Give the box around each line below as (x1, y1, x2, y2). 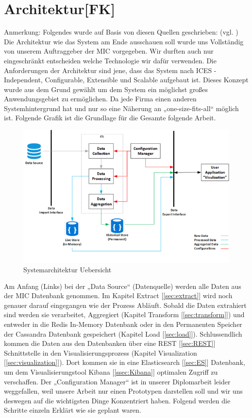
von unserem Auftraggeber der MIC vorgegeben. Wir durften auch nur (4, 46, 214, 56)
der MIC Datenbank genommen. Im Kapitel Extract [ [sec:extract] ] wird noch (4, 290, 233, 301)
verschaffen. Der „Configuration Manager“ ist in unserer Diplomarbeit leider (4, 376, 231, 386)
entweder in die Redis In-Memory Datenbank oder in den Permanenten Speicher (4, 319, 242, 329)
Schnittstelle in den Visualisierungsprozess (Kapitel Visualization (4, 347, 197, 358)
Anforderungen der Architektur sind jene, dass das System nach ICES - (4, 65, 217, 75)
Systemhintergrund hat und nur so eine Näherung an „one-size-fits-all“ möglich (4, 103, 239, 113)
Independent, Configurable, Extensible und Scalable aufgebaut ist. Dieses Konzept (4, 75, 249, 85)
